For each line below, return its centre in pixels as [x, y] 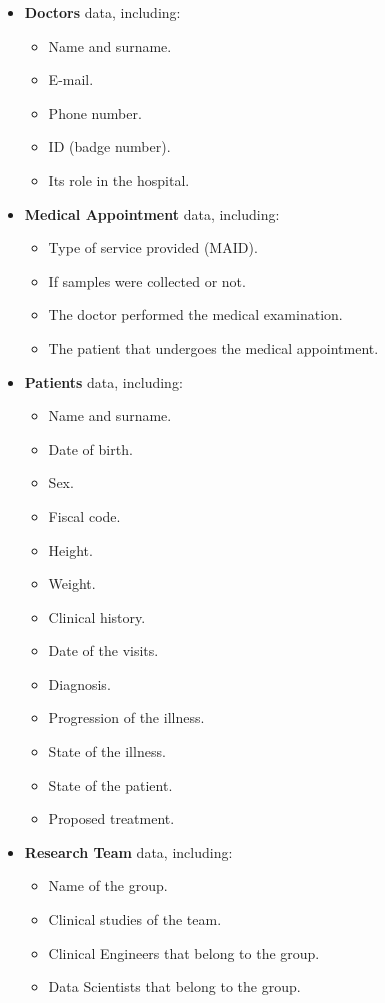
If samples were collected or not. [147, 280]
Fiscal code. [84, 515]
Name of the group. [108, 885]
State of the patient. [110, 784]
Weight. [72, 583]
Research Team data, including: [128, 851]
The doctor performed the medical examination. [195, 314]
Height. [70, 549]
